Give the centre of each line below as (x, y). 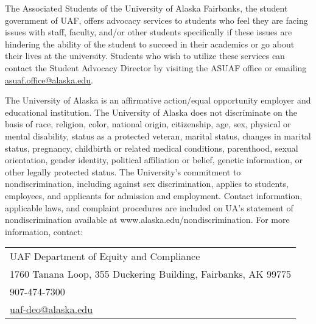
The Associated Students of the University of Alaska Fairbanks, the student (146, 8)
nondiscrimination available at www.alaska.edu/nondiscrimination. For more (147, 220)
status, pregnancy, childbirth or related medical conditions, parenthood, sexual (152, 148)
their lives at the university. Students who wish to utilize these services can (145, 56)
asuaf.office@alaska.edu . (49, 79)
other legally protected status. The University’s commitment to (123, 171)
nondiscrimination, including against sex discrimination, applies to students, (147, 184)
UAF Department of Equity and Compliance (105, 256)
